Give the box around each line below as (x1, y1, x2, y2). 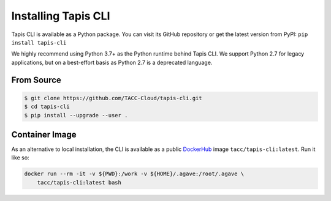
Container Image (11, 129, 77, 140)
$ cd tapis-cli (24, 103, 70, 110)
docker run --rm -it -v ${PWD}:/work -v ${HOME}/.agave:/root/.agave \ (24, 170, 245, 177)
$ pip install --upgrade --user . (24, 112, 128, 119)
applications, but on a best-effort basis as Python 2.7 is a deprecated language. (11, 59, 213, 66)
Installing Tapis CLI (11, 9, 110, 23)
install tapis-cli (11, 39, 67, 46)
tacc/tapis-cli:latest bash (37, 179, 122, 186)
